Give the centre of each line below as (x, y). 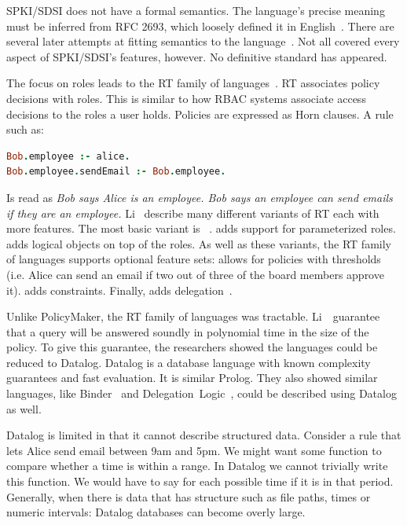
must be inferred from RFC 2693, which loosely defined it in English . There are (200, 26)
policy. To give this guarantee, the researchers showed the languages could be (192, 347)
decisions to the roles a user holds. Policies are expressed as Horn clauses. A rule (200, 114)
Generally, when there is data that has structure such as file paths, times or (189, 496)
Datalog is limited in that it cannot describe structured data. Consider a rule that (204, 435)
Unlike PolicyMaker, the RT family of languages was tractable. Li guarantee (193, 316)
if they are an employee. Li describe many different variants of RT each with (193, 213)
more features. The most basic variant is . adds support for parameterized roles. (201, 228)
